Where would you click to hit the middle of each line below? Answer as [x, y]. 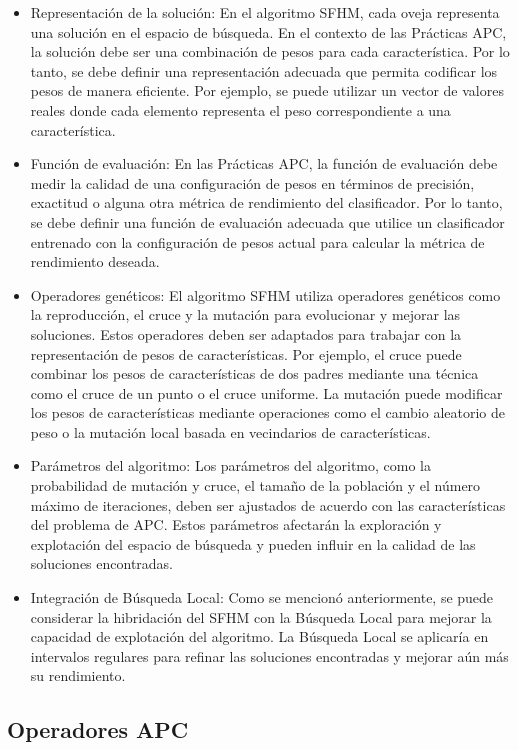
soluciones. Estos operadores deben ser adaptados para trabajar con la [246, 333]
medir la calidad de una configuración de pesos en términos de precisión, [252, 182]
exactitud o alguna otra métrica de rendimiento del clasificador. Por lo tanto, [266, 202]
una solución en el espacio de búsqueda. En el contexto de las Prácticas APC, [268, 31]
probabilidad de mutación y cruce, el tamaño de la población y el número [255, 485]
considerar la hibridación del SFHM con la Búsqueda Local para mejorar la [261, 616]
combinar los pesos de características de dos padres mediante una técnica [254, 373]
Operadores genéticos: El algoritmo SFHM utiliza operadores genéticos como [265, 294]
